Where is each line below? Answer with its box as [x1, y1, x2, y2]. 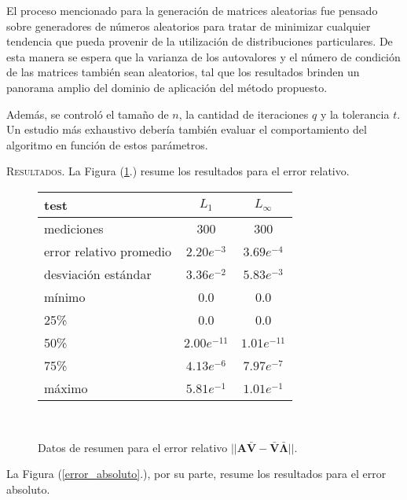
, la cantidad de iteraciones [178, 105, 309, 122]
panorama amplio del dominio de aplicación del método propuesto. [6, 79, 328, 95]
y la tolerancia [320, 105, 390, 122]
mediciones [44, 219, 104, 237]
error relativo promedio [44, 241, 172, 260]
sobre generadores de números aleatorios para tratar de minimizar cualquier [6, 17, 371, 34]
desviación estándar [44, 264, 152, 283]
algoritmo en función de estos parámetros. [6, 136, 208, 153]
